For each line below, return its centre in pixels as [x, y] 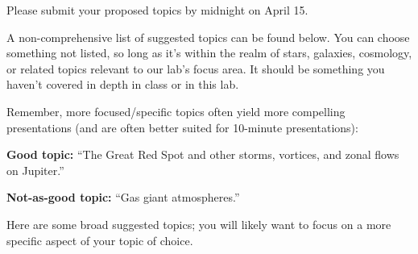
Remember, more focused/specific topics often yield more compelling [176, 111]
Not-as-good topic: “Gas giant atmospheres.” [123, 197]
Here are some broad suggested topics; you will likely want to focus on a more [199, 224]
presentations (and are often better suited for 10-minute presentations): [182, 127]
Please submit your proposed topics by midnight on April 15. [157, 10]
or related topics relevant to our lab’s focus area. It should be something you [196, 68]
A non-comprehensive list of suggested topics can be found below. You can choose [208, 37]
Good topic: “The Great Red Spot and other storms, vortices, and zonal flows [203, 154]
